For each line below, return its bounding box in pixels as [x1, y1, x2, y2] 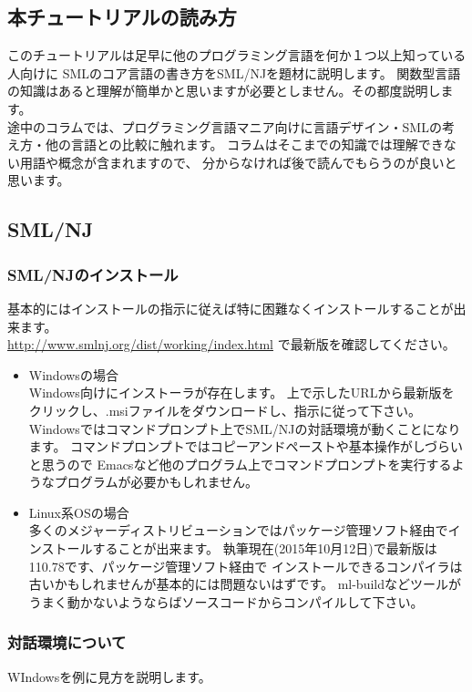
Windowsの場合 [28, 365, 118, 384]
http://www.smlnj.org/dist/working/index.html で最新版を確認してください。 [7, 335, 456, 354]
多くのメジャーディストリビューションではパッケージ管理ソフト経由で [28, 521, 448, 540]
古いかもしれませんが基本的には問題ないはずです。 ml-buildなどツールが [28, 574, 461, 594]
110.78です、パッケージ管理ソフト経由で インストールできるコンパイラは [28, 556, 463, 575]
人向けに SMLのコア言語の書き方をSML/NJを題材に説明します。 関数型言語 [7, 63, 461, 82]
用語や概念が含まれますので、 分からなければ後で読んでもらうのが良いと [19, 152, 457, 171]
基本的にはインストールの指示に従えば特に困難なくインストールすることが [7, 298, 454, 317]
